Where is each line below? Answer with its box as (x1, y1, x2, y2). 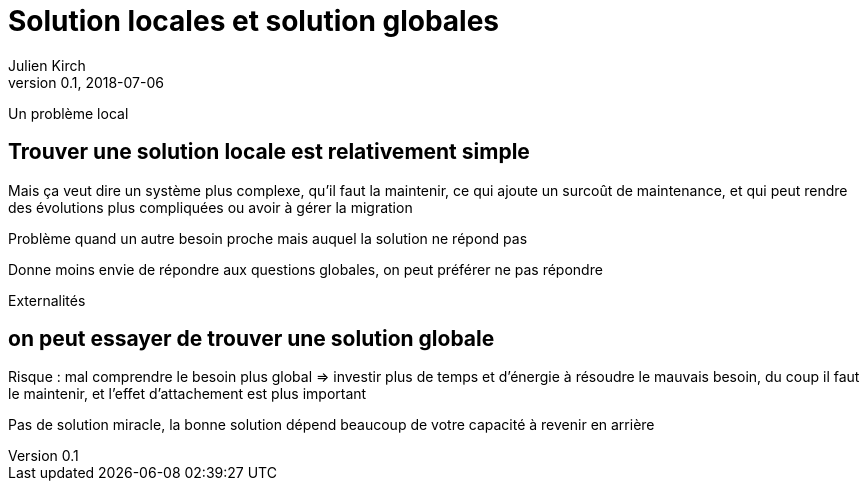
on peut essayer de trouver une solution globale (8, 326, 495, 352)
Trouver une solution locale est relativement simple (8, 139, 530, 165)
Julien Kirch (8, 56, 86, 74)
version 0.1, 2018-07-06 (8, 73, 164, 91)
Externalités (8, 291, 86, 309)
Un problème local (8, 104, 129, 122)
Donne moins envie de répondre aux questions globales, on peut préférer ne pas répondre (8, 260, 603, 278)
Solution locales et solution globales (8, 4, 500, 38)
